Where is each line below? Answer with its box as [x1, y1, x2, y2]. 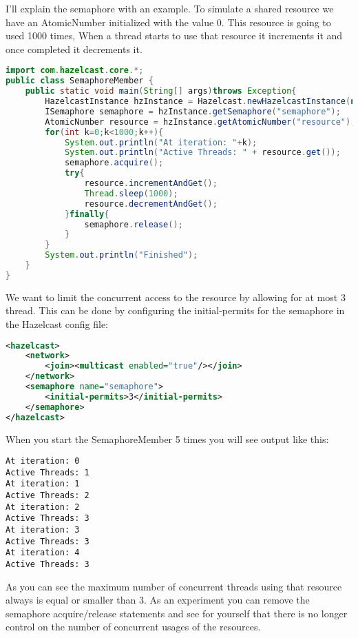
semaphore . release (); [84, 219, 183, 229]
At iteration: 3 [6, 525, 80, 535]
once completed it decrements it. [6, 41, 143, 56]
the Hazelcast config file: [6, 316, 109, 331]
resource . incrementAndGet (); [84, 178, 218, 188]
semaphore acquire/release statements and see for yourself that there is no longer [6, 606, 348, 620]
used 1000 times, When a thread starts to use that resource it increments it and [6, 28, 343, 43]
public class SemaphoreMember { [6, 76, 154, 86]
